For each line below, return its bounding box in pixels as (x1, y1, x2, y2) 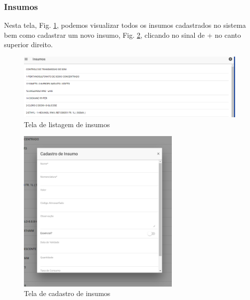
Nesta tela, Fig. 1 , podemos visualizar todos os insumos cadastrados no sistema (4, 20, 246, 30)
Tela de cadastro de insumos (24, 288, 111, 299)
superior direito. (4, 39, 53, 50)
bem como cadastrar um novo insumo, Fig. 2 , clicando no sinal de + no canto (4, 29, 241, 40)
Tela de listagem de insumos (24, 119, 110, 129)
